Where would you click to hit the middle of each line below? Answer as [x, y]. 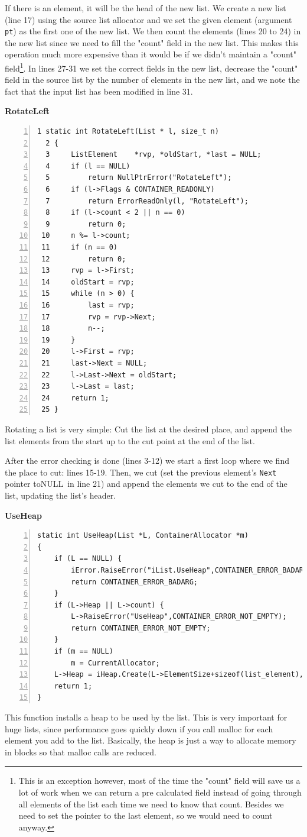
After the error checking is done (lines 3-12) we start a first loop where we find [147, 460]
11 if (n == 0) [80, 247]
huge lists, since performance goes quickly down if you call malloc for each [139, 728]
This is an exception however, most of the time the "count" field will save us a [159, 781]
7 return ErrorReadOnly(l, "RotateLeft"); [147, 201]
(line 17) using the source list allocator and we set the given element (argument [148, 19]
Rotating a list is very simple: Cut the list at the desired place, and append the [148, 429]
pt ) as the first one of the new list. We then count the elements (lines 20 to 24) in [153, 31]
